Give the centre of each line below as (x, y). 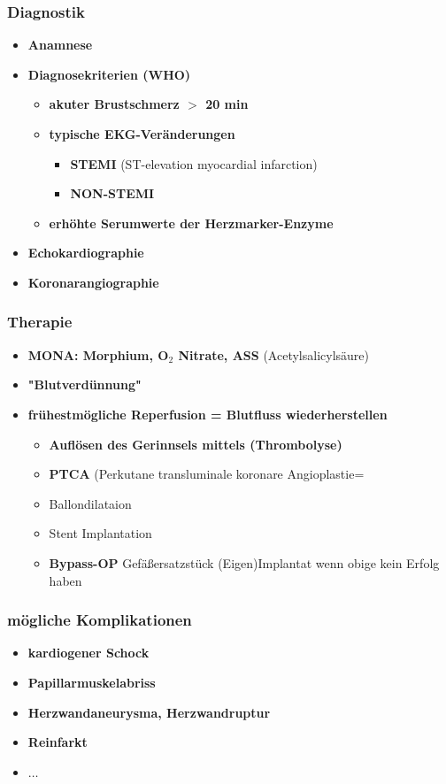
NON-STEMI (112, 193)
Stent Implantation (100, 533)
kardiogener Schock (88, 653)
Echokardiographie (86, 253)
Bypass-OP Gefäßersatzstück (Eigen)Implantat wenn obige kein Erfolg (244, 562)
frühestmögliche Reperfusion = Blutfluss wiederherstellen (208, 414)
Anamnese (60, 45)
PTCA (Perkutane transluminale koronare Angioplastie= (207, 474)
